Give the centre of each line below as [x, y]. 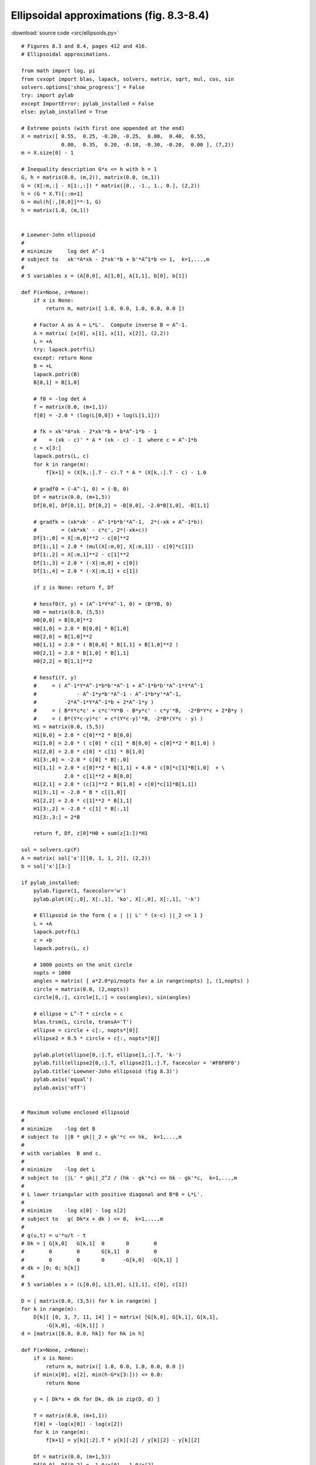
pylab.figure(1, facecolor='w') [80, 891]
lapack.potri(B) [56, 374]
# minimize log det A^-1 [63, 251]
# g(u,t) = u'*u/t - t [54, 1235]
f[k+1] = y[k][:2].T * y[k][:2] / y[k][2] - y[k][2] [123, 1440]
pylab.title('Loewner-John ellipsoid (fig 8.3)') [106, 1071]
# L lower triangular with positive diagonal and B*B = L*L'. [112, 1194]
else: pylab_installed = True [65, 112]
